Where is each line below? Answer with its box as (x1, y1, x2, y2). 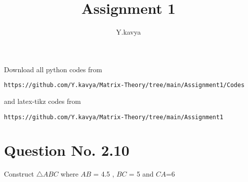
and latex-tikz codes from (4, 95, 81, 106)
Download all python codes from (4, 64, 102, 74)
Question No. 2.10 (4, 140, 129, 160)
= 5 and (129, 169, 154, 179)
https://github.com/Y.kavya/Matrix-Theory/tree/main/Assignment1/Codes (4, 82, 245, 89)
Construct (4, 169, 34, 179)
